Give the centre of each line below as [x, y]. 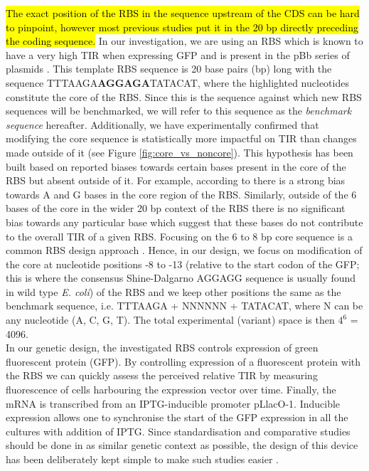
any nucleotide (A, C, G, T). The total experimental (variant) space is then [170, 320]
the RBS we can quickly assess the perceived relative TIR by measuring [162, 375]
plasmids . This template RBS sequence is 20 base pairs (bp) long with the [169, 69]
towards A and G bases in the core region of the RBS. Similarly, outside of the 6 [181, 194]
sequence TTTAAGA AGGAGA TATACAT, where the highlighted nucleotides [177, 82]
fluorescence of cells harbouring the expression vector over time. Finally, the [171, 390]
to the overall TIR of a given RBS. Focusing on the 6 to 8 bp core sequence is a [179, 236]
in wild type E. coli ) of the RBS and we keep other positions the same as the [173, 291]
